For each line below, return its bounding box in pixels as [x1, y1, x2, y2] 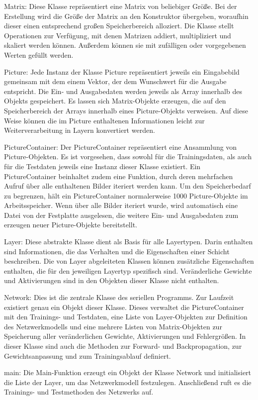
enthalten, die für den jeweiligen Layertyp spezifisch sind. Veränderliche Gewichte [4, 265, 252, 276]
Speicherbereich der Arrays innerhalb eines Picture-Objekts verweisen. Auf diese [4, 105, 248, 115]
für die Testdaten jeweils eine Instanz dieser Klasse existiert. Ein [4, 161, 201, 171]
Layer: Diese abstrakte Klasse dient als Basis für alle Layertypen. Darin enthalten [4, 236, 253, 247]
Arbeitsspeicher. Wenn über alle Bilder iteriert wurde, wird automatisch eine [4, 200, 238, 210]
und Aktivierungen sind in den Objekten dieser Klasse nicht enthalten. [4, 275, 219, 286]
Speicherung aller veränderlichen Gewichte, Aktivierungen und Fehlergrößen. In [4, 331, 246, 341]
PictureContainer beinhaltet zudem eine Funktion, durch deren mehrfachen [4, 171, 233, 181]
